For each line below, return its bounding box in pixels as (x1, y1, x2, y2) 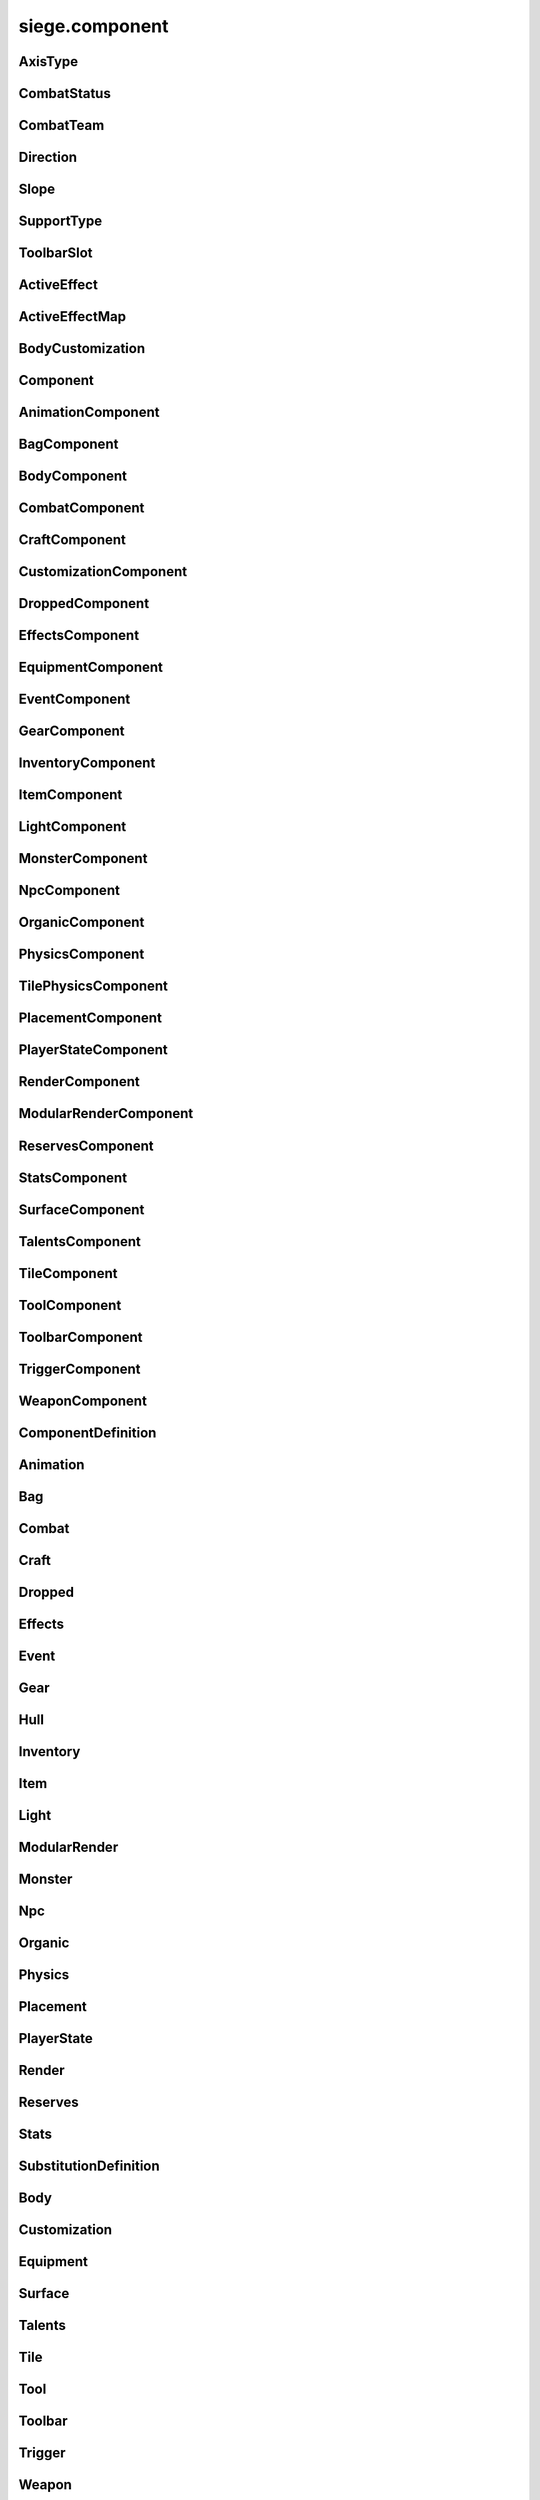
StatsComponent (18, 1169, 128, 1186)
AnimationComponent (18, 404, 160, 421)
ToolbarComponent (18, 1328, 144, 1345)
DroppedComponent (18, 595, 150, 612)
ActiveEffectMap (18, 308, 127, 325)
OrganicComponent (18, 914, 145, 931)
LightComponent (18, 818, 127, 835)
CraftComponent (18, 531, 127, 549)
